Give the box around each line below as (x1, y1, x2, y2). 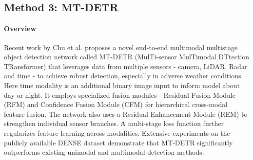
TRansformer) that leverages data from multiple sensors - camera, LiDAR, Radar (4, 61, 248, 71)
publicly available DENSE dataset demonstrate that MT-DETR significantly (4, 137, 233, 147)
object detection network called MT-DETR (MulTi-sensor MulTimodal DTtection (4, 52, 250, 62)
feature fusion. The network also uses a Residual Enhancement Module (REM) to (4, 108, 248, 119)
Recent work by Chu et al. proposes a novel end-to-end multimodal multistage (4, 42, 238, 52)
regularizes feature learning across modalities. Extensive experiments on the (4, 127, 230, 138)
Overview (4, 23, 37, 34)
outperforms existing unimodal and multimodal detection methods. (4, 147, 204, 157)
